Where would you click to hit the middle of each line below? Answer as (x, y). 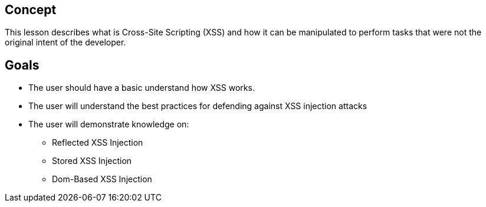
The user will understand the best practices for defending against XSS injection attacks (198, 106)
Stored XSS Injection (92, 161)
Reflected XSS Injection (98, 143)
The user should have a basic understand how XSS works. (142, 88)
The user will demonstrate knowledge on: (109, 124)
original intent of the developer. (65, 42)
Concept (31, 10)
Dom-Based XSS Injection (102, 179)
